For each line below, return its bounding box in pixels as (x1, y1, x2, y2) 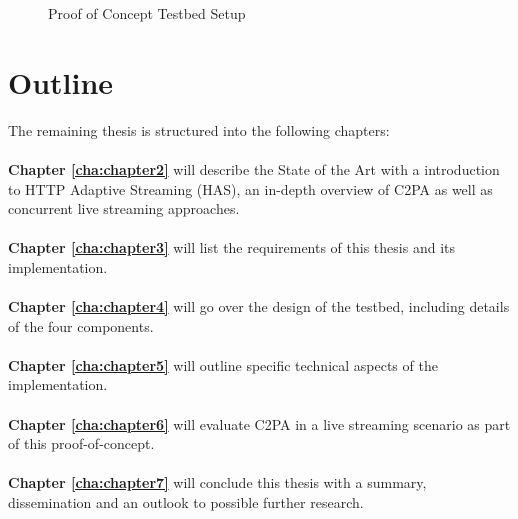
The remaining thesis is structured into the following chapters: (8, 119, 390, 140)
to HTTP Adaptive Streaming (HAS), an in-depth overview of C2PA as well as (8, 178, 493, 199)
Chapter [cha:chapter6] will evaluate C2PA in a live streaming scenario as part (8, 413, 511, 434)
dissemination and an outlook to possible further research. (8, 492, 364, 512)
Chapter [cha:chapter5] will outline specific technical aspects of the (8, 354, 438, 375)
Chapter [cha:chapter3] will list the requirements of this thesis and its (8, 237, 455, 258)
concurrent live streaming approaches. (8, 198, 240, 219)
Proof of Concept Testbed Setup (48, 3, 246, 23)
